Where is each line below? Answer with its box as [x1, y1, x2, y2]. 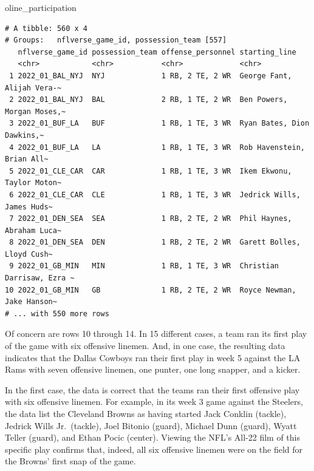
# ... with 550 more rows [5, 309, 109, 318]
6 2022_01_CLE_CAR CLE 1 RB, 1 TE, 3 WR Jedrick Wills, [9, 190, 301, 199]
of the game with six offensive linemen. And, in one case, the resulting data [5, 339, 285, 352]
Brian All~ [5, 155, 49, 164]
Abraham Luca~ [5, 226, 62, 235]
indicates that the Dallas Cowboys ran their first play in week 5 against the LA [5, 351, 301, 364]
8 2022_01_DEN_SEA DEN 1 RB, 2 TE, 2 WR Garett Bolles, [9, 238, 301, 247]
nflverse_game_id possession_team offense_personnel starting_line [18, 47, 296, 56]
